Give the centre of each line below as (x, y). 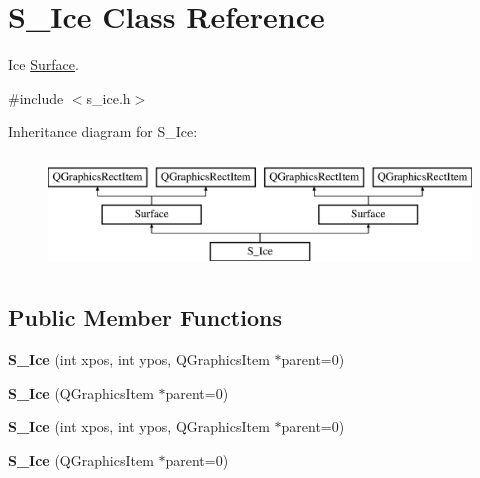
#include (36, 97)
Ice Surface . (43, 64)
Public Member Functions (145, 317)
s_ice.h (108, 97)
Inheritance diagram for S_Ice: (103, 131)
